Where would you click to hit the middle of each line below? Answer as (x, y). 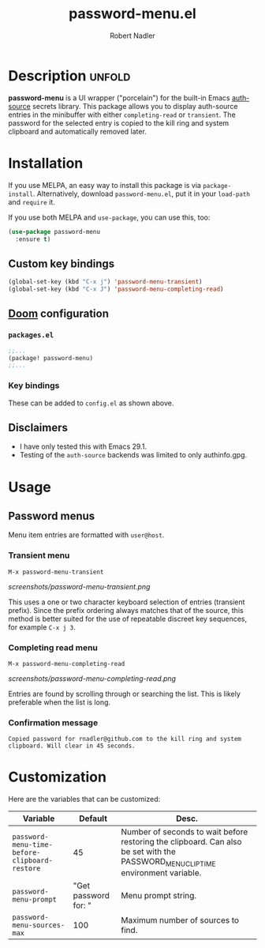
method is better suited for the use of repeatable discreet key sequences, (128, 619)
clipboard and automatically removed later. (78, 131)
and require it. (32, 201)
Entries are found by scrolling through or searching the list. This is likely (124, 694)
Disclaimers (38, 427)
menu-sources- (39, 925)
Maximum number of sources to (180, 920)
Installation (46, 163)
